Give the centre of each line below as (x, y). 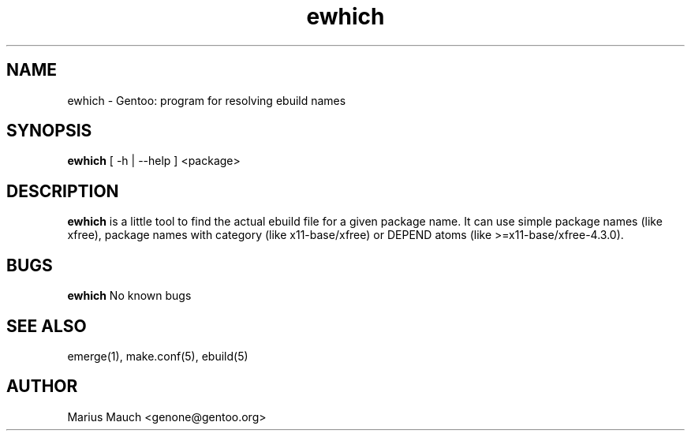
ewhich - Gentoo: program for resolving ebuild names (207, 100)
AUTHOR (42, 387)
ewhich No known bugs (129, 296)
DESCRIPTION (63, 191)
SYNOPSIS (49, 131)
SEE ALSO (47, 326)
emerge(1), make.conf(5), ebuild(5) (158, 356)
